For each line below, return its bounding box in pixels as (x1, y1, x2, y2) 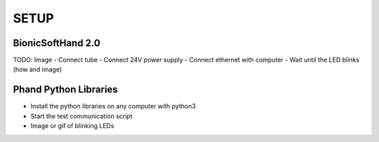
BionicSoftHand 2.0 (13, 37, 101, 49)
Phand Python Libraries (13, 84, 119, 96)
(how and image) (13, 65, 62, 73)
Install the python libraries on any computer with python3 (30, 102, 197, 111)
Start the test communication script (30, 112, 133, 120)
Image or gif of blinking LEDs (30, 122, 115, 130)
